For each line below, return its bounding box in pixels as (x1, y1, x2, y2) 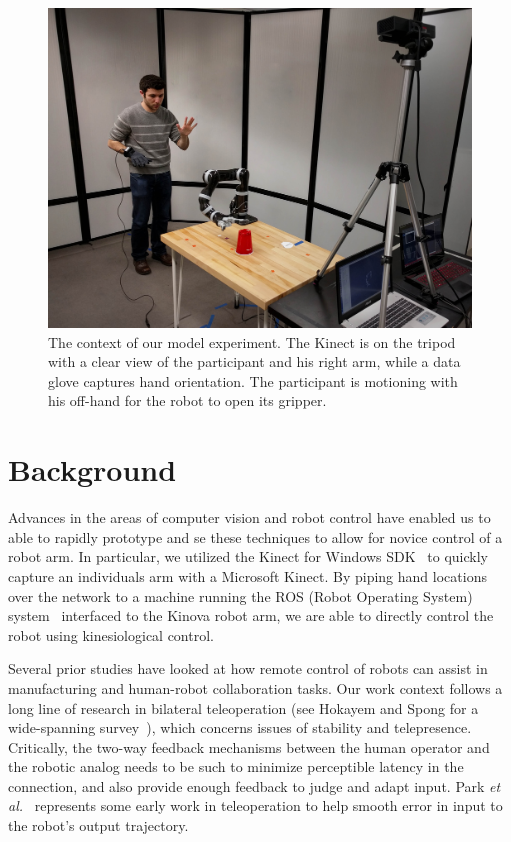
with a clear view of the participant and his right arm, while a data (48, 351, 461, 372)
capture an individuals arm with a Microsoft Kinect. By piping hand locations (8, 565, 487, 586)
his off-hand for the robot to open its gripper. (48, 390, 327, 411)
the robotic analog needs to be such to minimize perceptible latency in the (8, 756, 464, 777)
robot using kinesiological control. (8, 624, 214, 645)
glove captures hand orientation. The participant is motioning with (48, 370, 458, 391)
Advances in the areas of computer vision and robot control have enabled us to (8, 507, 491, 528)
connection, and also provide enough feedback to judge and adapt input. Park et (8, 775, 501, 796)
